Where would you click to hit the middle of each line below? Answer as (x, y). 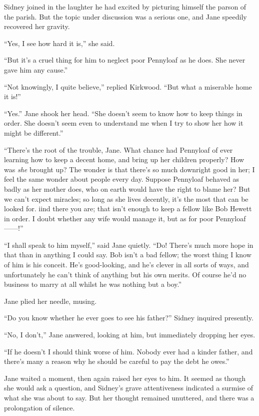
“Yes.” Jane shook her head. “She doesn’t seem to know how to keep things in (123, 113)
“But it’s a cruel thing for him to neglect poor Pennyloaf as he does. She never (125, 60)
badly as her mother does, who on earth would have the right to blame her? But (127, 188)
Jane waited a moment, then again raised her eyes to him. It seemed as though (125, 378)
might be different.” (34, 132)
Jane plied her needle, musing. (50, 301)
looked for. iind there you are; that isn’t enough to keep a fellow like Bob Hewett (128, 209)
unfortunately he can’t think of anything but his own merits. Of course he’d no (125, 274)
